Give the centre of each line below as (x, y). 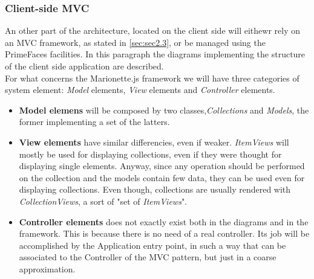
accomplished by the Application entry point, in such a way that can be (152, 245)
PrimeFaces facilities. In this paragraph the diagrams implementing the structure (155, 54)
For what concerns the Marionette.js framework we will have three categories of (152, 78)
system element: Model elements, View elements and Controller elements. (140, 90)
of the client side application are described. (84, 66)
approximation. (47, 268)
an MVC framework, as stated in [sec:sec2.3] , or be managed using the (135, 42)
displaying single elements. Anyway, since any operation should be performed (162, 166)
